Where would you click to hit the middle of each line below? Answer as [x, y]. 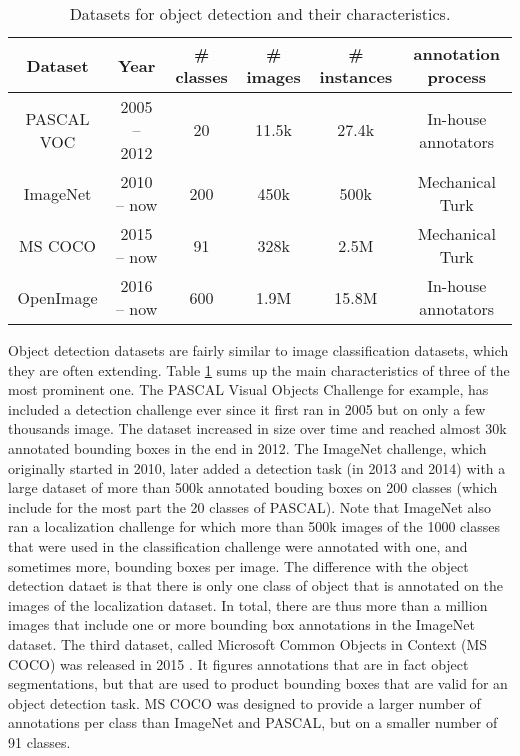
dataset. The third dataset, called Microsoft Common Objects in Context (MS [248, 643]
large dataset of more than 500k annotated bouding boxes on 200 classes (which [253, 487]
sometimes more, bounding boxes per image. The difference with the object [238, 565]
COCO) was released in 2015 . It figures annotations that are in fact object [238, 663]
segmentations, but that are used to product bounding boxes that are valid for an [258, 683]
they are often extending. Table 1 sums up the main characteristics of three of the [259, 369]
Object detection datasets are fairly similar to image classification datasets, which [258, 350]
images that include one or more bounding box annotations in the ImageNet [241, 624]
